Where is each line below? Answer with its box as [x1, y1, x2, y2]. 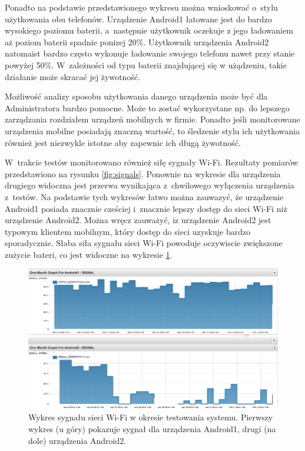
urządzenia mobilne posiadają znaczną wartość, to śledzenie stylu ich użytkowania [5, 124, 300, 137]
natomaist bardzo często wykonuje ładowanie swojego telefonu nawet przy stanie [5, 47, 295, 59]
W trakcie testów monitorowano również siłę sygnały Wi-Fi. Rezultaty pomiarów [5, 156, 299, 168]
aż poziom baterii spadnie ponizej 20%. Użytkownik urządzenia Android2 [5, 35, 269, 48]
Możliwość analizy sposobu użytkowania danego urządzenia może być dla [5, 90, 268, 102]
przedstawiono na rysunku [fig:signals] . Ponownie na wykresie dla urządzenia [5, 167, 281, 180]
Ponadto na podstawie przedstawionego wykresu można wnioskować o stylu [5, 1, 278, 13]
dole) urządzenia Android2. [28, 434, 127, 446]
